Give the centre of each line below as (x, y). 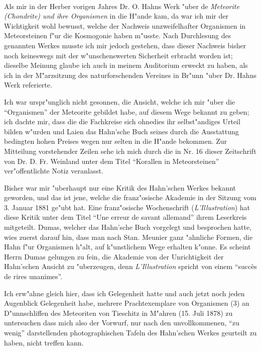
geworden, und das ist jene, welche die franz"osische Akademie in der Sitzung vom (130, 197)
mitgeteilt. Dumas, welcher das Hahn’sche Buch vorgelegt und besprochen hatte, (128, 227)
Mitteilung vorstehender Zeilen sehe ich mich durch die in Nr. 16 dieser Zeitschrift (130, 151)
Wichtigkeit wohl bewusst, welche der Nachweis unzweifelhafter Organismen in (125, 25)
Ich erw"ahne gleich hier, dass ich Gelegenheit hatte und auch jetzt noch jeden (124, 293)
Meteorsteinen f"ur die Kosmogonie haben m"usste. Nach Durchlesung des (118, 35)
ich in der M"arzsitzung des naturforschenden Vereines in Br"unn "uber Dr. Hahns (130, 75)
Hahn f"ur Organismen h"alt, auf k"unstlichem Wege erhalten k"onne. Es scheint (127, 247)
